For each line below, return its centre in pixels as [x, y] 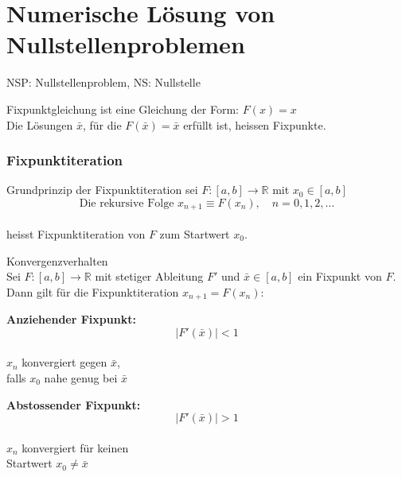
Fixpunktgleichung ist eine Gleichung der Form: [123, 109]
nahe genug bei [81, 377]
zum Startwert [195, 233]
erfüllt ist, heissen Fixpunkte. [255, 124]
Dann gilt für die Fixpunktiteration [93, 291]
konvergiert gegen [64, 362]
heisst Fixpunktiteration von [76, 233]
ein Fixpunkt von [340, 276]
